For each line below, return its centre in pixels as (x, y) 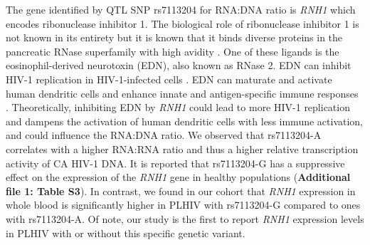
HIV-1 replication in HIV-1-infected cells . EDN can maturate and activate (169, 79)
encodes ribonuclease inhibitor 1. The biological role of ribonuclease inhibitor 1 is (183, 23)
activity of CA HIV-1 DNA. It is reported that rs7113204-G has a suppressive (175, 163)
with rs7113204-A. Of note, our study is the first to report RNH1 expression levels (185, 218)
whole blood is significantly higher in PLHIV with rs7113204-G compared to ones (183, 205)
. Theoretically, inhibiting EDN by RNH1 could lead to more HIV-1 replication (178, 107)
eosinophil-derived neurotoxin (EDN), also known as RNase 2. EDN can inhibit (179, 65)
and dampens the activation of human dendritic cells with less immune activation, (185, 121)
